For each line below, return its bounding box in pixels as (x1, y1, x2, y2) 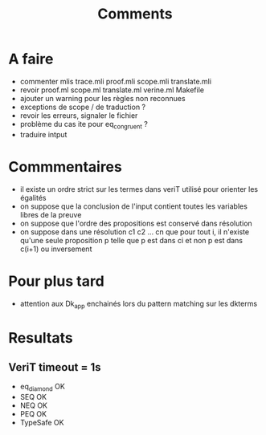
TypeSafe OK (19, 418, 64, 428)
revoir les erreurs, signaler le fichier (19, 110, 138, 120)
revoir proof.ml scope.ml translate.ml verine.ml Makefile (19, 85, 205, 95)
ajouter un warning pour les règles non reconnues (19, 93, 186, 103)
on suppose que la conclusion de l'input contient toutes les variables (19, 201, 248, 211)
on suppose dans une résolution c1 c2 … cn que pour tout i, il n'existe (19, 226, 250, 237)
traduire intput (19, 129, 68, 139)
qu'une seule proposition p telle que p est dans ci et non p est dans (19, 235, 243, 245)
